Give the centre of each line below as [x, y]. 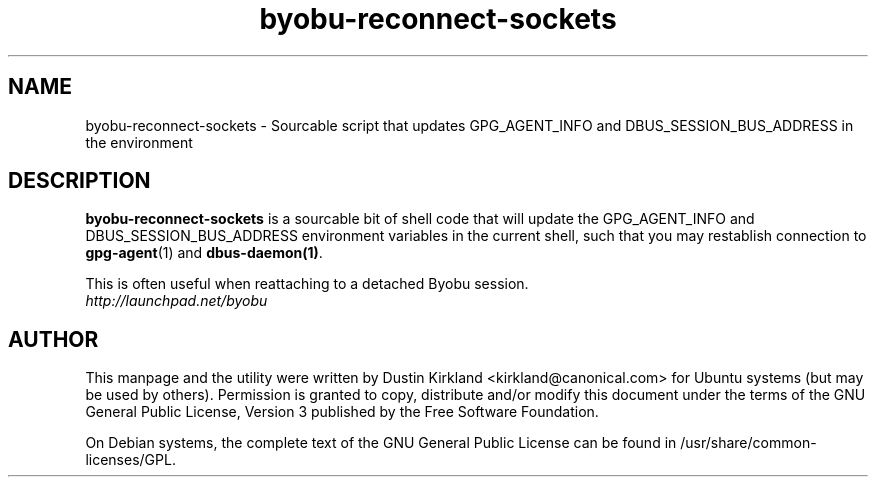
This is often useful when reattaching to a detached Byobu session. [307, 284]
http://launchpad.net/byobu [176, 301]
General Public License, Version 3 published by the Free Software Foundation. [342, 412]
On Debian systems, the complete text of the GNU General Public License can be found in [381, 443]
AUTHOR [53, 339]
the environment [139, 142]
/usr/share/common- [748, 443]
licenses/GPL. [130, 460]
